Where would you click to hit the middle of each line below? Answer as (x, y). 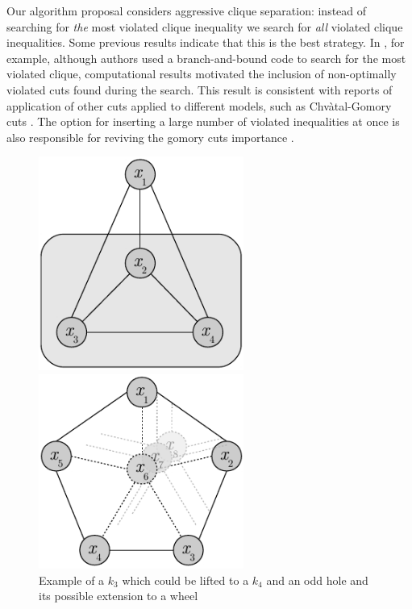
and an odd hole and (317, 580)
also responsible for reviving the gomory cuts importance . (150, 137)
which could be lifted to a (185, 580)
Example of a (72, 580)
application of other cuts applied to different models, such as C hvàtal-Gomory (199, 105)
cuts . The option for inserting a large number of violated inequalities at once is (203, 121)
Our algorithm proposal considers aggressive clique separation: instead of (187, 10)
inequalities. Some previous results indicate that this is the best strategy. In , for (206, 42)
